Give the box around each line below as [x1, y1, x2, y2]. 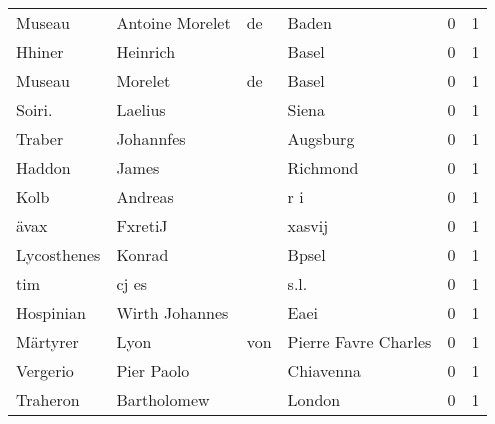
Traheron [16, 388, 80, 411]
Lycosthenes [16, 243, 101, 266]
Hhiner [16, 40, 64, 63]
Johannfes [116, 127, 186, 150]
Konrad [116, 243, 169, 266]
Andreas [116, 185, 174, 208]
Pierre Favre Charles [287, 330, 432, 353]
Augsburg [287, 127, 355, 150]
